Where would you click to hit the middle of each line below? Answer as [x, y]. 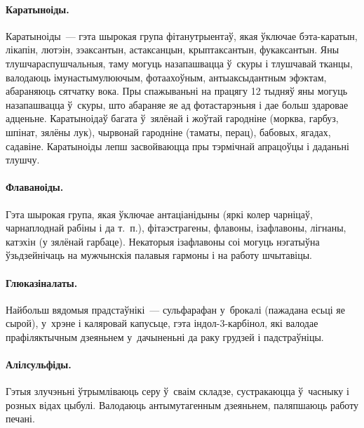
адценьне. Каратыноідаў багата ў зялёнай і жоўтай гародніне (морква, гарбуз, [172, 118]
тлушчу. [23, 160]
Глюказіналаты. [42, 282]
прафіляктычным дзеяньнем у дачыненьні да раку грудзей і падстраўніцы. [165, 336]
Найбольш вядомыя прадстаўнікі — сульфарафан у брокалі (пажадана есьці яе [175, 309]
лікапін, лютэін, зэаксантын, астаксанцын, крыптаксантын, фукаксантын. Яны [173, 49]
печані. [20, 419]
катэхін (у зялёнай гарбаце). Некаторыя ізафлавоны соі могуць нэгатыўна [163, 241]
